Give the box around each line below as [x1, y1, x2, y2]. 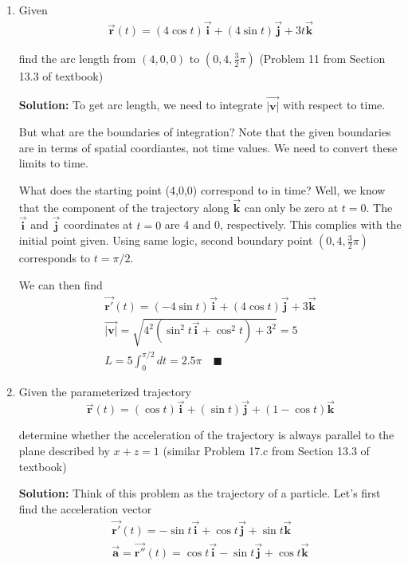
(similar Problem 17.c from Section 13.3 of [163, 442, 370, 458]
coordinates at [63, 216, 133, 233]
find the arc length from [18, 49, 136, 66]
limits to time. [18, 155, 88, 171]
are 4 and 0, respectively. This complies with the [164, 216, 402, 233]
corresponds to [18, 250, 91, 266]
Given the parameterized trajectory [18, 383, 191, 399]
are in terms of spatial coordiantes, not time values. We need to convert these [18, 139, 398, 155]
